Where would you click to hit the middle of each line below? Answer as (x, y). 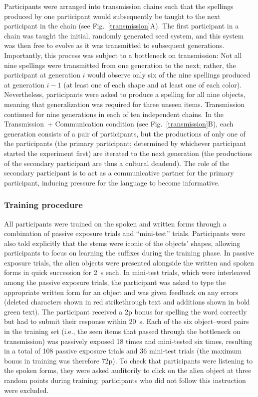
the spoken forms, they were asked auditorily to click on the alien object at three (128, 370)
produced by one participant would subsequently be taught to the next (112, 16)
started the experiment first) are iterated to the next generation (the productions (128, 153)
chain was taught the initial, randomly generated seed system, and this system (124, 35)
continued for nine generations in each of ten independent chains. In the (114, 114)
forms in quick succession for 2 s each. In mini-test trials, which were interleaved (128, 272)
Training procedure (43, 205)
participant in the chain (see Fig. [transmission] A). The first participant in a (122, 26)
